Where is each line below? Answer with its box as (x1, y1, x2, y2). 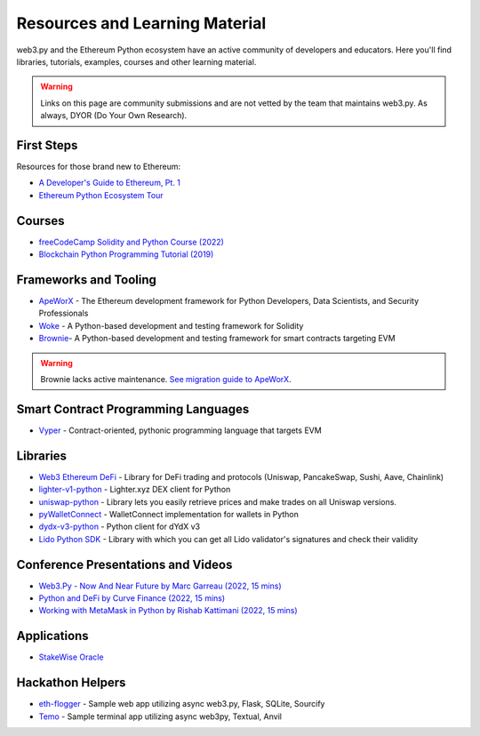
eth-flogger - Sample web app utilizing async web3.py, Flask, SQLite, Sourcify (38, 699, 325, 709)
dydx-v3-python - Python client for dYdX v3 (38, 521, 200, 532)
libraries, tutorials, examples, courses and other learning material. (16, 56, 257, 67)
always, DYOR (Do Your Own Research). (40, 110, 188, 121)
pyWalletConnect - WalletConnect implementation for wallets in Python (38, 508, 300, 519)
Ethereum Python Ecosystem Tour (38, 189, 164, 200)
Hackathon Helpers (16, 676, 126, 691)
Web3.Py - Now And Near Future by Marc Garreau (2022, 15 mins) (38, 580, 282, 591)
